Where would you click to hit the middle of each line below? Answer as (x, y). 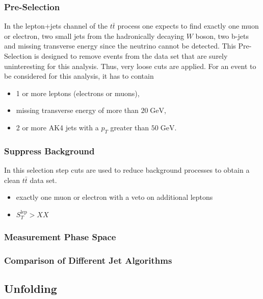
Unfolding (31, 289)
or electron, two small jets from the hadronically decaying (94, 36)
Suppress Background (49, 151)
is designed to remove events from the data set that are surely (131, 56)
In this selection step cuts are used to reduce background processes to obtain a (127, 169)
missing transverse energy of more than (77, 110)
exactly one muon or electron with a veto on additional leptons (114, 197)
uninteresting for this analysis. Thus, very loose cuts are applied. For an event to (130, 66)
